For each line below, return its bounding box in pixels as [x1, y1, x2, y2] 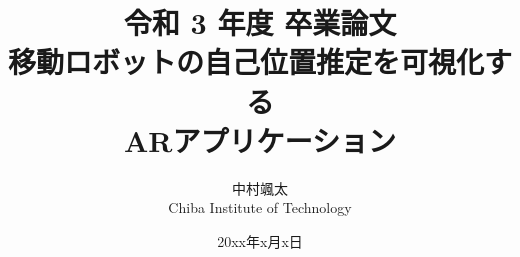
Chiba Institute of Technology [168, 197, 352, 218]
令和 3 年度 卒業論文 [123, 2, 397, 43]
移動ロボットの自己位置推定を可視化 [8, 41, 485, 82]
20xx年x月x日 [217, 230, 303, 251]
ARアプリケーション [124, 119, 396, 160]
